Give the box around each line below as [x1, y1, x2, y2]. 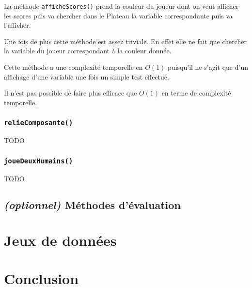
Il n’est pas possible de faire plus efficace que [4, 88, 137, 98]
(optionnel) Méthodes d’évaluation [4, 197, 181, 212]
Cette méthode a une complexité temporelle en [4, 62, 143, 72]
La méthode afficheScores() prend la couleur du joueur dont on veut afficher [4, 1, 239, 11]
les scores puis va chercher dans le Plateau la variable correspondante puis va [4, 10, 233, 20]
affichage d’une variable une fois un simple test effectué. [4, 71, 169, 81]
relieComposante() [4, 119, 73, 127]
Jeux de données [4, 230, 117, 250]
